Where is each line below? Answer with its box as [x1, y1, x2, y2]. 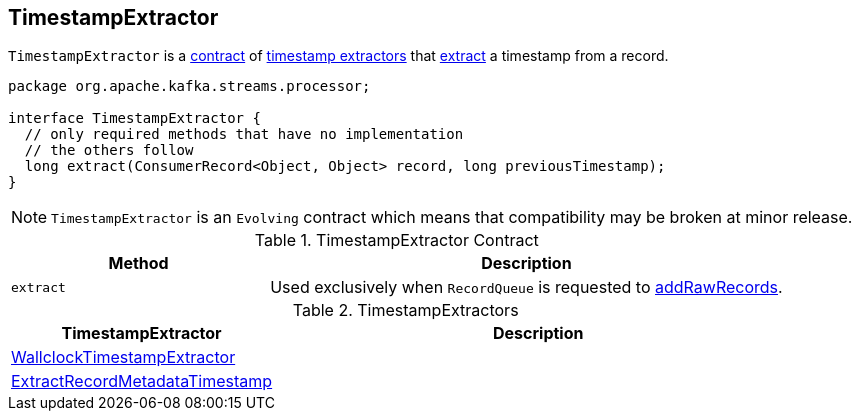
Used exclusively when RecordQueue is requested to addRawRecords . [270, 277, 783, 298]
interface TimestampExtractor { [8, 110, 261, 127]
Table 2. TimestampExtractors [292, 300, 519, 321]
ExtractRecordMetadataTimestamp [11, 371, 273, 392]
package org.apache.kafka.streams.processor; [8, 78, 371, 95]
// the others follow [24, 142, 194, 159]
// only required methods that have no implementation [24, 126, 464, 143]
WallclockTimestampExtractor [11, 347, 236, 368]
